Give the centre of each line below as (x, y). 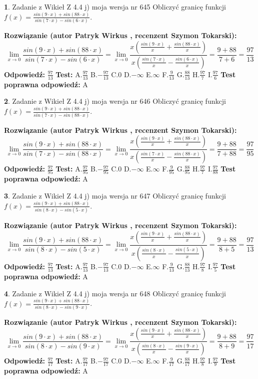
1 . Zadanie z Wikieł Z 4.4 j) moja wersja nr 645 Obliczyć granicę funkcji (115, 7)
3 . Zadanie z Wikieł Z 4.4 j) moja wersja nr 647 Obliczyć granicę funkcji (115, 195)
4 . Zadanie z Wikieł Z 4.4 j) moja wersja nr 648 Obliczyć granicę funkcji (115, 293)
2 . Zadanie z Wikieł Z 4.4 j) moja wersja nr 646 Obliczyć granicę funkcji (115, 101)
